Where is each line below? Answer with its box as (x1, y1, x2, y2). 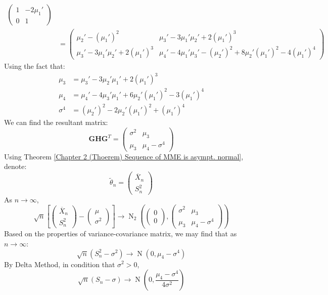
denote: (4, 161, 27, 172)
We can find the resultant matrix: (4, 117, 108, 128)
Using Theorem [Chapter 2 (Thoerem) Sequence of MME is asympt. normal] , (4, 151, 244, 161)
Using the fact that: (4, 61, 65, 71)
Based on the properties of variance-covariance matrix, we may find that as (4, 228, 237, 239)
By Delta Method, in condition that (4, 259, 115, 269)
